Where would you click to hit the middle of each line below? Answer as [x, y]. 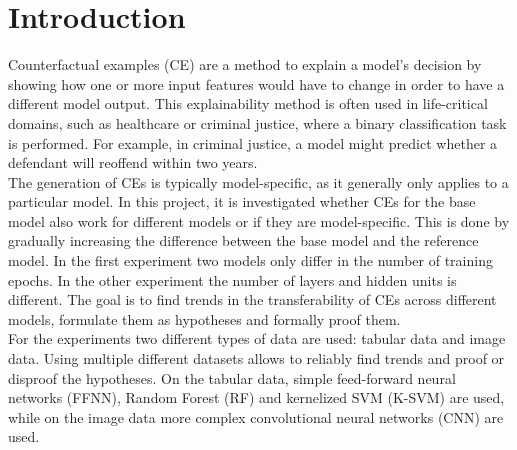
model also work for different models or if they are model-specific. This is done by [259, 220]
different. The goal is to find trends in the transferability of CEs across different [252, 299]
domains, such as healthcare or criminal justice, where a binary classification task [257, 122]
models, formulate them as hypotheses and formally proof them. [204, 318]
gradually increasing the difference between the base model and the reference [243, 240]
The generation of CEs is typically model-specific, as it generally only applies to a [258, 181]
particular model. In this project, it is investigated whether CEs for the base [242, 201]
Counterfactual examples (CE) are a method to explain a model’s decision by [245, 64]
